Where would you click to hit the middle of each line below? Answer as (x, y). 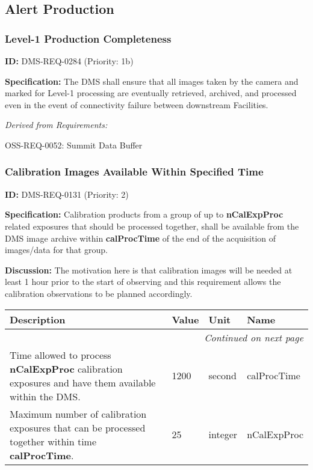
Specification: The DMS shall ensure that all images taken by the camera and (152, 81)
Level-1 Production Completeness (88, 38)
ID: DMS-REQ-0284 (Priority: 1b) (69, 61)
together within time (53, 441)
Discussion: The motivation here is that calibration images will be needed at (149, 270)
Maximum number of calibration (78, 414)
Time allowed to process (60, 355)
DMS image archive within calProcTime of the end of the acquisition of (141, 238)
